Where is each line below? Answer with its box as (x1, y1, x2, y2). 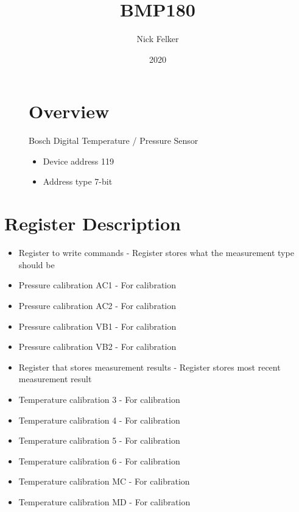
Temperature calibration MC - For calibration (18, 475, 190, 488)
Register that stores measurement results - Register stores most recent (18, 360, 281, 373)
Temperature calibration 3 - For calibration (18, 393, 180, 405)
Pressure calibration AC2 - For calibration (18, 299, 176, 311)
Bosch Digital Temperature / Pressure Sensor (29, 134, 199, 147)
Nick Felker (136, 32, 179, 45)
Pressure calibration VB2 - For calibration (18, 340, 177, 353)
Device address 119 (43, 154, 114, 167)
